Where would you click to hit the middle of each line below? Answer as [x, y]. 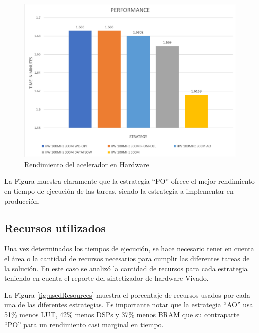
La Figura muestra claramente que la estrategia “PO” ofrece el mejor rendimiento [129, 181]
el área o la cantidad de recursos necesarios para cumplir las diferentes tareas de [127, 258]
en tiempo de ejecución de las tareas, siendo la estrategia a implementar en [119, 191]
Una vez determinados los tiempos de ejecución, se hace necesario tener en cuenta [129, 249]
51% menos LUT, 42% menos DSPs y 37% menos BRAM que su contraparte [122, 314]
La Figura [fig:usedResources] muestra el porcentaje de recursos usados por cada [127, 295]
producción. [22, 201]
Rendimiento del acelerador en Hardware [87, 164]
